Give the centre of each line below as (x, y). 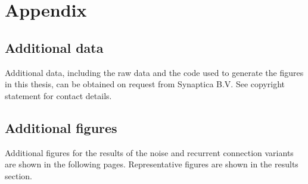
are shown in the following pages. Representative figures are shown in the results (152, 164)
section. (18, 175)
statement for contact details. (58, 95)
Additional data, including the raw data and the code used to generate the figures (154, 72)
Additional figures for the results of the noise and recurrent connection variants (149, 152)
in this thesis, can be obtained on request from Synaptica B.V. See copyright (145, 84)
